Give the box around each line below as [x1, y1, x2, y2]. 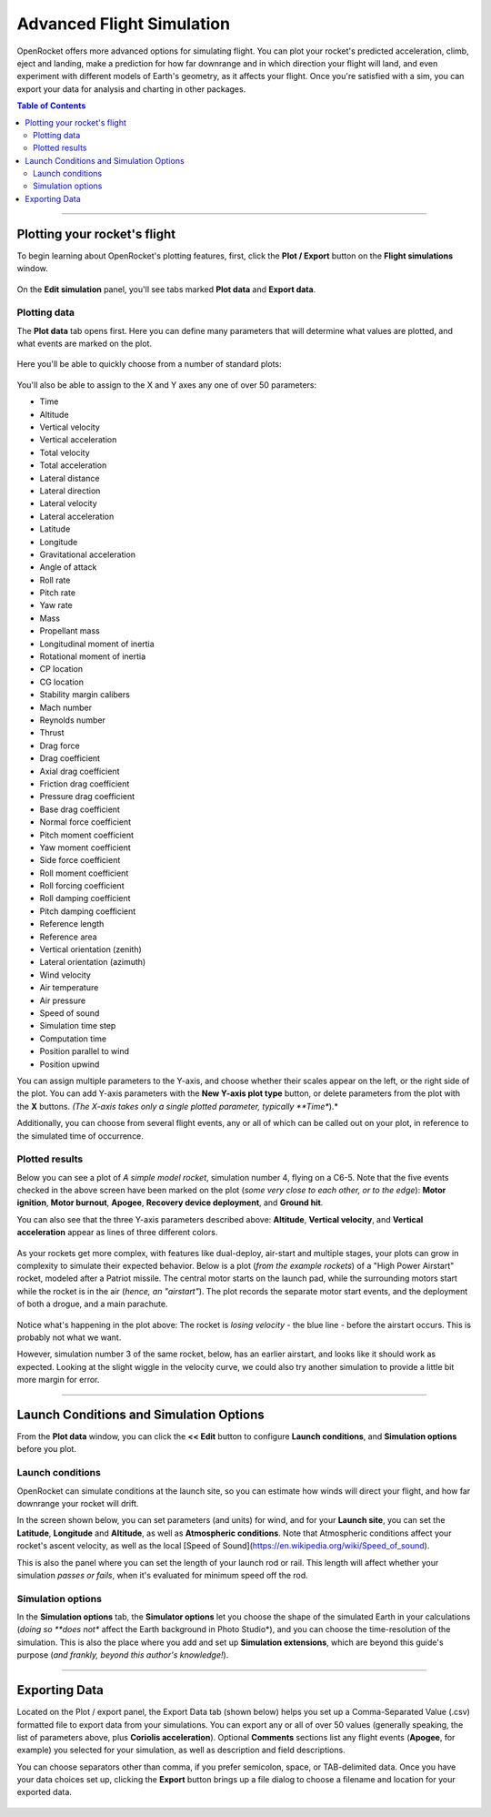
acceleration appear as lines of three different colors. [16, 1227, 218, 1238]
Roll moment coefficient [39, 868, 129, 878]
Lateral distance [39, 472, 100, 483]
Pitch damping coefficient [39, 906, 136, 917]
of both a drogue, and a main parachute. [16, 1298, 168, 1310]
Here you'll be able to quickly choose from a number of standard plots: [16, 359, 282, 370]
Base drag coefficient [39, 804, 120, 815]
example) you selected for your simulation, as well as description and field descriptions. [16, 1744, 346, 1756]
